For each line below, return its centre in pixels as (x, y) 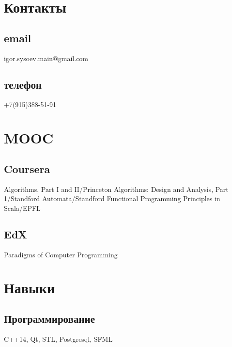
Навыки (30, 288)
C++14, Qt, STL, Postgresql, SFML (58, 339)
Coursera (27, 168)
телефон (23, 84)
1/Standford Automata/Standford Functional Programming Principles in (112, 198)
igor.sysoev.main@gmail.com (46, 58)
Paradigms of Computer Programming (61, 254)
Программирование (49, 318)
